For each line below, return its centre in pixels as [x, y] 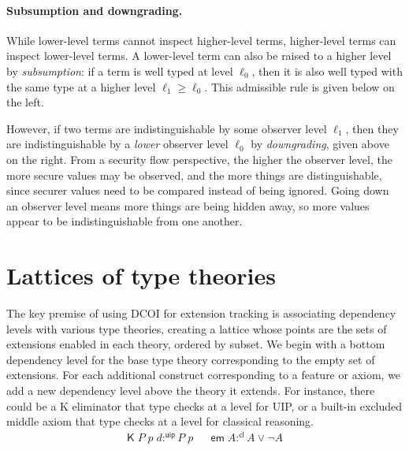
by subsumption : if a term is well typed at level [120, 71]
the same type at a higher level [81, 86]
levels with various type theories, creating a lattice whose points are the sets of [197, 328]
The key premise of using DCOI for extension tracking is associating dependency [201, 313]
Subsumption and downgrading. [95, 10]
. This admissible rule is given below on [299, 86]
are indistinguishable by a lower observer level [117, 144]
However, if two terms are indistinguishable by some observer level [167, 128]
